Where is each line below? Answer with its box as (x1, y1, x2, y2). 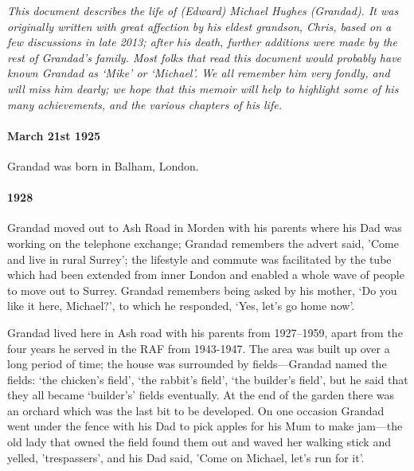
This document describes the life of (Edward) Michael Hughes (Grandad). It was (7, 2, 399, 18)
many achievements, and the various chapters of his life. (7, 96, 282, 112)
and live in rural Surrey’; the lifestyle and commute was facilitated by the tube (7, 250, 392, 267)
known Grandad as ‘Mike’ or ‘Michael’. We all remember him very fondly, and (7, 65, 390, 81)
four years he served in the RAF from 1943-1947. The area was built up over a (7, 340, 390, 356)
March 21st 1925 (7, 127, 101, 143)
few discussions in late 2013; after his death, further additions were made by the (7, 33, 397, 50)
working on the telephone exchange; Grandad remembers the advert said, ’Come (7, 234, 399, 251)
